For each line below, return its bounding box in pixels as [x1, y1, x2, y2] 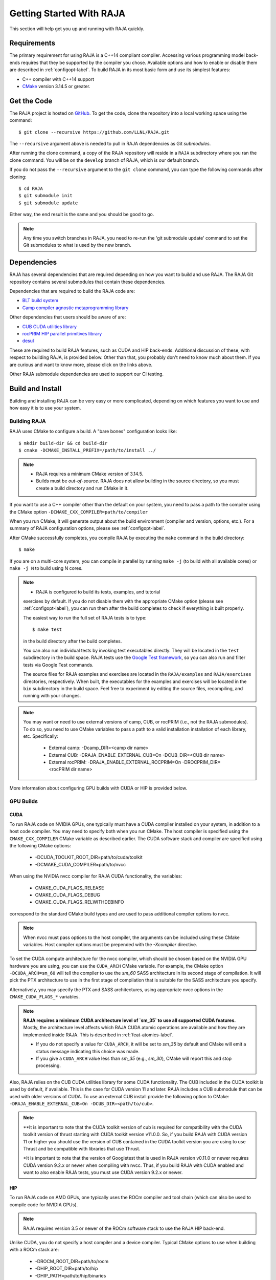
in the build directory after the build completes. [23, 638, 122, 644]
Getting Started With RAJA [9, 8, 126, 19]
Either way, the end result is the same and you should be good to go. [9, 211, 154, 218]
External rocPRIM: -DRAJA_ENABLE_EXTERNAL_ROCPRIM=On [49, 759, 181, 765]
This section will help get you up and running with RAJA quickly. [9, 26, 145, 32]
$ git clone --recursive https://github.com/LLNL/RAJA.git [18, 129, 170, 135]
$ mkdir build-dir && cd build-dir [18, 440, 108, 446]
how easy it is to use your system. [9, 405, 81, 411]
